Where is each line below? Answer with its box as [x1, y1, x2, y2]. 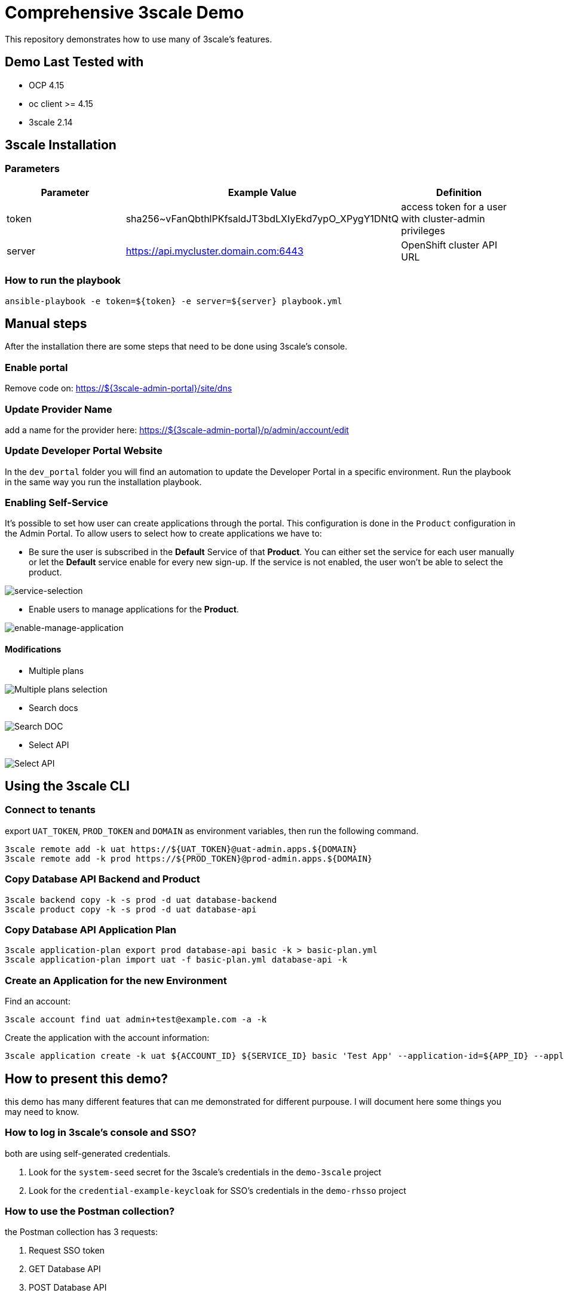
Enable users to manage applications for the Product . [29, 604, 239, 615]
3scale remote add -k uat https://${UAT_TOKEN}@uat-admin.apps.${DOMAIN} [5, 844, 358, 854]
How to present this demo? [5, 1071, 168, 1086]
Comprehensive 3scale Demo [5, 2, 244, 23]
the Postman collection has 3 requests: [5, 1227, 158, 1237]
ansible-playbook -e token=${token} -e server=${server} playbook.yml [5, 296, 342, 306]
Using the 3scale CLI [5, 779, 130, 794]
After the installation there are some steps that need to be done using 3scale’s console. [5, 341, 348, 352]
